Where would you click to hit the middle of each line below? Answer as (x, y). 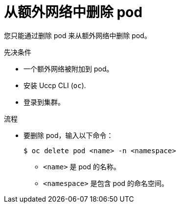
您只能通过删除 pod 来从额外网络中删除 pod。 (78, 35)
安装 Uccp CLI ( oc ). (55, 85)
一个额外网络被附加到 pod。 (68, 69)
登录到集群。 (44, 102)
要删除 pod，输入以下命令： (68, 135)
